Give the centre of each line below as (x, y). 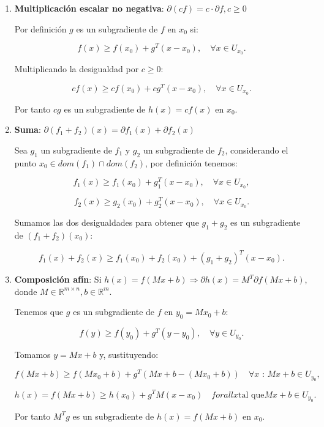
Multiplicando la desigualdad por (77, 69)
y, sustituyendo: (129, 355)
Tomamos (32, 355)
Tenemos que (39, 312)
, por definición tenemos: (191, 162)
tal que (251, 395)
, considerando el (257, 150)
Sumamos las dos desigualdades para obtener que (107, 222)
